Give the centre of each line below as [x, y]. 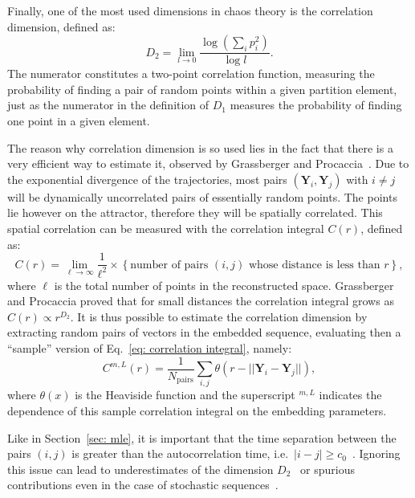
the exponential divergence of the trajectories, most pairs [147, 179]
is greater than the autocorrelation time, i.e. [180, 453]
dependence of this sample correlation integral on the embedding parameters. [197, 410]
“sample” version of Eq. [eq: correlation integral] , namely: [150, 347]
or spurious [328, 469]
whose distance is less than [314, 265]
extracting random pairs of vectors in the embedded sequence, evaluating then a [204, 332]
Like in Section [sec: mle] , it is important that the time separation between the [202, 437]
